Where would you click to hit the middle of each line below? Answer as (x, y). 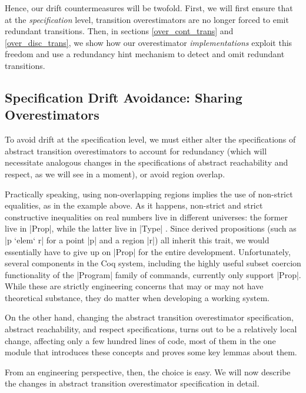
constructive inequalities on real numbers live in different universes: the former (146, 217)
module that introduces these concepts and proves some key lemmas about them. (151, 352)
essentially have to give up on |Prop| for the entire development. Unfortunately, (148, 251)
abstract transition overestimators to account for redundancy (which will (136, 151)
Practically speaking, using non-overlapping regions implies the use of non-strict (149, 194)
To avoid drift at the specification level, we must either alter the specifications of (150, 139)
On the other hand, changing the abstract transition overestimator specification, (149, 317)
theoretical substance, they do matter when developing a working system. (137, 297)
